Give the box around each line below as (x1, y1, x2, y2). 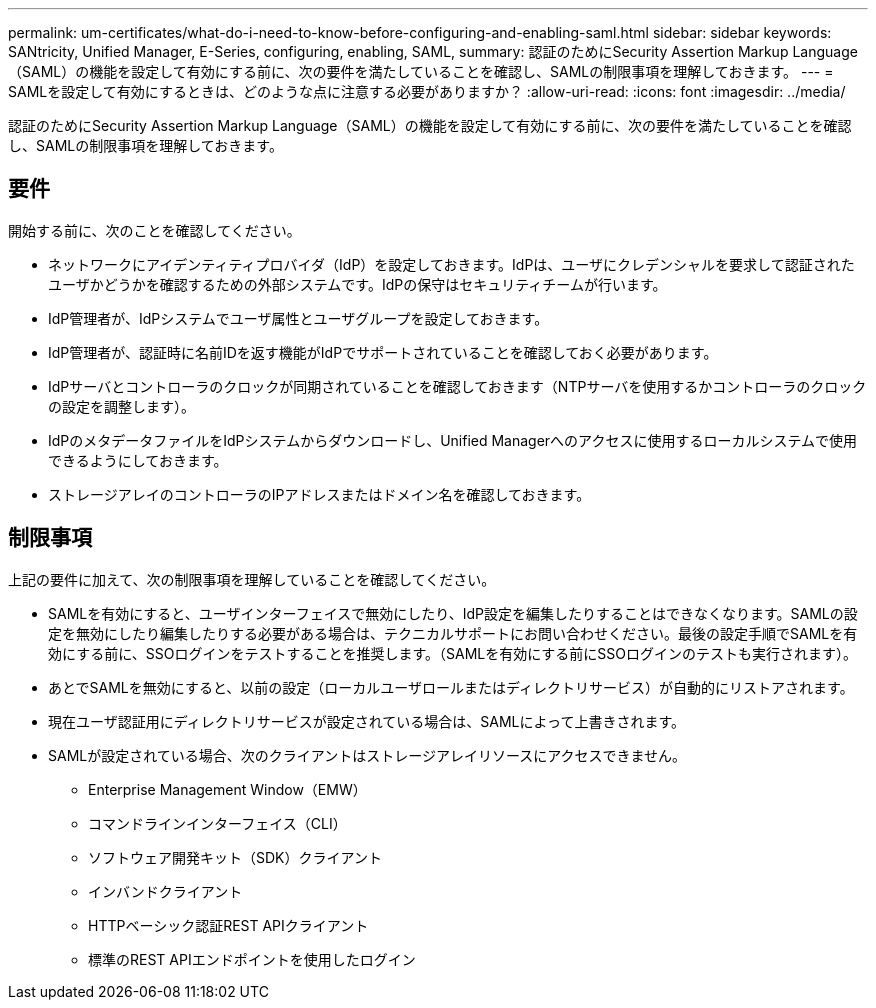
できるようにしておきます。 (48, 451, 228, 469)
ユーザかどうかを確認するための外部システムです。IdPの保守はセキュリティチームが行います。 (48, 275, 667, 293)
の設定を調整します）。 (48, 397, 195, 415)
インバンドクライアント (88, 882, 243, 900)
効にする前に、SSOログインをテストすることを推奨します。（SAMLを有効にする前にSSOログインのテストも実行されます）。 (48, 644, 858, 662)
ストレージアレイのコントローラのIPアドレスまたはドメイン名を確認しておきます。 (48, 485, 591, 503)
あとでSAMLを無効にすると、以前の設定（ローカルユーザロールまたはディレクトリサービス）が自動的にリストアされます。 (48, 678, 854, 696)
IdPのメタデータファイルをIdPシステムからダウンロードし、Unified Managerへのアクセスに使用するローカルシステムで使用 (48, 431, 857, 449)
